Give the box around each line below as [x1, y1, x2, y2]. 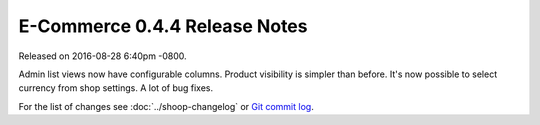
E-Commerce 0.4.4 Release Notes [18, 15, 308, 37]
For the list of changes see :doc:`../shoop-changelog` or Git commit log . [18, 100, 314, 112]
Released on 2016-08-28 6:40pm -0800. [18, 50, 187, 62]
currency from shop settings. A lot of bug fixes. [18, 82, 214, 94]
